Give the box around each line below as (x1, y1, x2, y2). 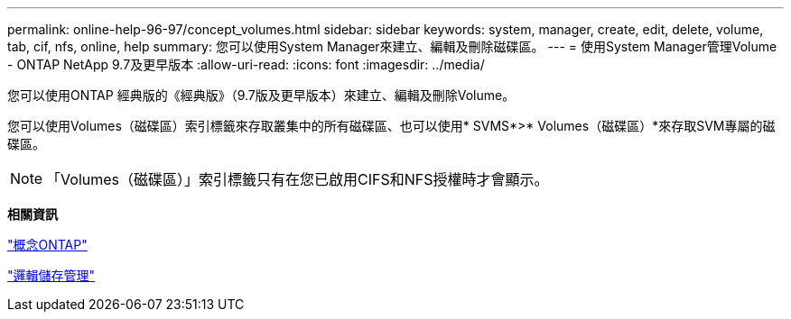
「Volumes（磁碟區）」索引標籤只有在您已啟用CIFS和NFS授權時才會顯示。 (46, 170, 549, 188)
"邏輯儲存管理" (7, 268, 96, 283)
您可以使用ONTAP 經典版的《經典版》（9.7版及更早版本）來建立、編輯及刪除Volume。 (7, 87, 516, 103)
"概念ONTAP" (7, 237, 88, 252)
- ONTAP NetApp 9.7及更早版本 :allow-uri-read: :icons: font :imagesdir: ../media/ (7, 57, 485, 72)
